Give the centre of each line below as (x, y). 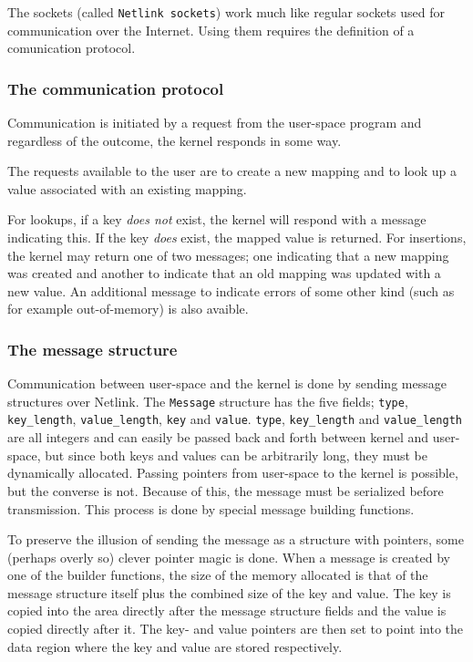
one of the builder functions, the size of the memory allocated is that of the (218, 575)
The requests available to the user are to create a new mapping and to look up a (232, 171)
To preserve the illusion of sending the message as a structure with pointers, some (236, 539)
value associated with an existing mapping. (127, 188)
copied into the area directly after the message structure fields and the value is (227, 610)
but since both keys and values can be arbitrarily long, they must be (236, 455)
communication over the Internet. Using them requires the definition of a (211, 30)
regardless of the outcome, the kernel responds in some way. (175, 140)
